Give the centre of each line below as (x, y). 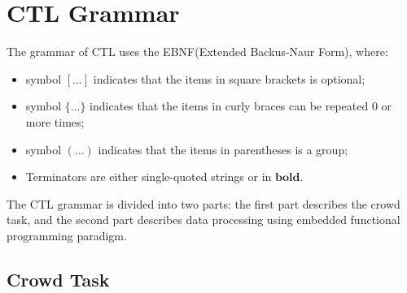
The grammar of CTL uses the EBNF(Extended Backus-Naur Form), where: (197, 52)
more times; (55, 121)
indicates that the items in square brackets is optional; (229, 78)
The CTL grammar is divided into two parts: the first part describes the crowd (203, 203)
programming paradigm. (67, 235)
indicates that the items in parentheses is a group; (223, 149)
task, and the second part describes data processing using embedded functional (203, 220)
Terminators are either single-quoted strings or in (149, 177)
